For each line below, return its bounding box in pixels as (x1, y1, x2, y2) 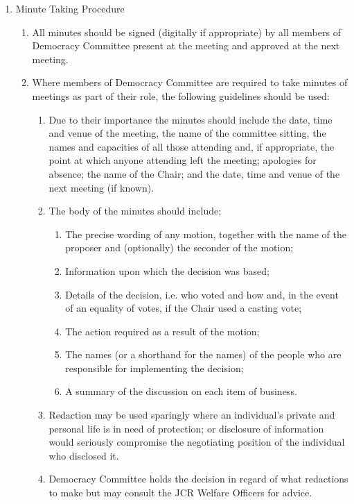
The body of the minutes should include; (48, 203, 222, 218)
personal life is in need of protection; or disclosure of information (48, 421, 324, 435)
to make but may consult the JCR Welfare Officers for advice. (48, 485, 312, 500)
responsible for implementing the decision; (65, 360, 244, 375)
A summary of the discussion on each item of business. (65, 384, 297, 398)
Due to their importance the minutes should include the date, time (48, 112, 333, 126)
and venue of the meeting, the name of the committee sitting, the (48, 126, 326, 140)
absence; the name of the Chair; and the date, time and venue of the (48, 166, 340, 180)
